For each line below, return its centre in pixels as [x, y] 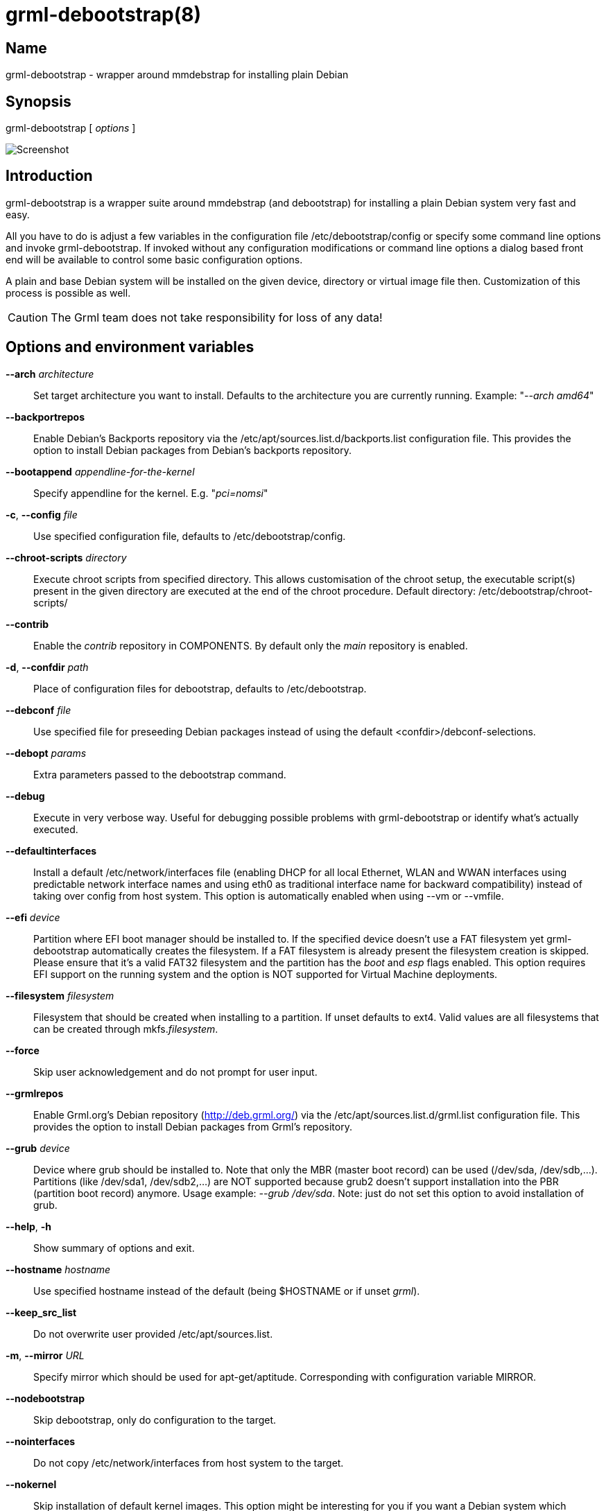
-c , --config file [42, 514]
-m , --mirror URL [45, 1355]
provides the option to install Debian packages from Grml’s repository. [193, 1126]
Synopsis [38, 101]
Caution [28, 317]
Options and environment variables [130, 347]
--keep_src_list [41, 1312]
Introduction [49, 176]
